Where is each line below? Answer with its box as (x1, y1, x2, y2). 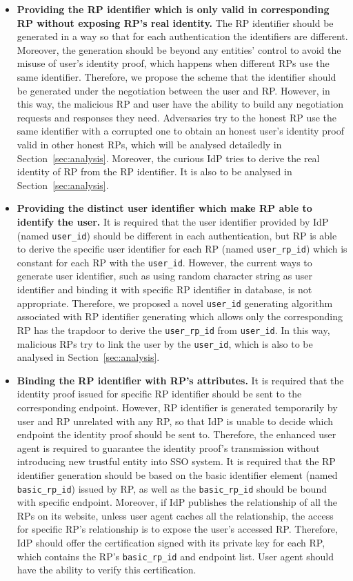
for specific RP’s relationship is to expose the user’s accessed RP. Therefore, (17, 522, 338, 536)
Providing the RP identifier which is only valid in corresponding (17, 2, 330, 16)
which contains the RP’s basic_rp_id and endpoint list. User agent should (17, 549, 334, 563)
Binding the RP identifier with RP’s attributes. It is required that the (17, 373, 344, 387)
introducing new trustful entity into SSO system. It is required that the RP (17, 454, 336, 469)
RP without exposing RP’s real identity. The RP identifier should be (17, 15, 334, 30)
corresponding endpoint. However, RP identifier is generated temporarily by (17, 400, 338, 414)
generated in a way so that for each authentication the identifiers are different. (17, 29, 348, 43)
